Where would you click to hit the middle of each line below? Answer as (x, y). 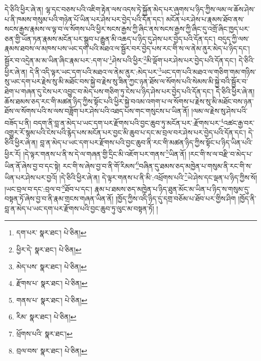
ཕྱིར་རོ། (13, 153)
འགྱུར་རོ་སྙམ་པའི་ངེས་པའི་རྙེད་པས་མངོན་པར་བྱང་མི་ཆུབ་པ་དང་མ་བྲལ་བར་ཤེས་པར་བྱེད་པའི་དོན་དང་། (125, 132)
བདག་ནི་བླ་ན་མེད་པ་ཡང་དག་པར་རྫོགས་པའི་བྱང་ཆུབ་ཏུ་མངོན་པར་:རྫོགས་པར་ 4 (128, 122)
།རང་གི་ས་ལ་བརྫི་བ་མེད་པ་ (221, 153)
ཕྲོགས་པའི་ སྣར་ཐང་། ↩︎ (44, 334)
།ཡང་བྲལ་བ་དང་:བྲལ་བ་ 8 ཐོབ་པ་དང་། (49, 188)
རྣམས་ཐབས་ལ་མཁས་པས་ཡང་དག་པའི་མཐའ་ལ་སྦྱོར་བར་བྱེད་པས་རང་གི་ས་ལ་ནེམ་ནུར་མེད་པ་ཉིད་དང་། (127, 48)
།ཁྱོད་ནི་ (247, 199)
